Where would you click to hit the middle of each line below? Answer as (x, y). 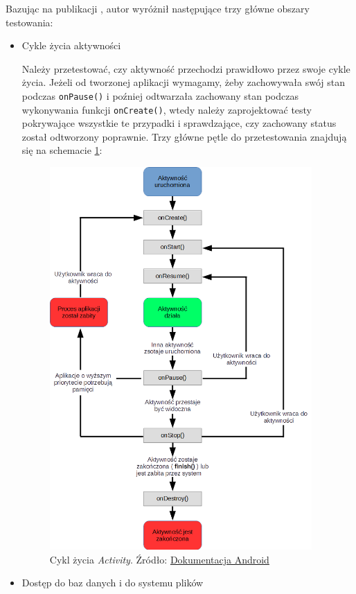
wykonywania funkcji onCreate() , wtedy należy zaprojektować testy (167, 109)
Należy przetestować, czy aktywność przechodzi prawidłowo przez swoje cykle (186, 68)
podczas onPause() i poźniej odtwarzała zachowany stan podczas (160, 95)
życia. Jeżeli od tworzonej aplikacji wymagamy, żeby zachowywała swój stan (184, 82)
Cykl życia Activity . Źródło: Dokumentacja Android (159, 559)
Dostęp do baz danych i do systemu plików (113, 583)
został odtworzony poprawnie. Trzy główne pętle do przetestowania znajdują (184, 136)
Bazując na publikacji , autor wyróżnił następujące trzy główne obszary (158, 8)
